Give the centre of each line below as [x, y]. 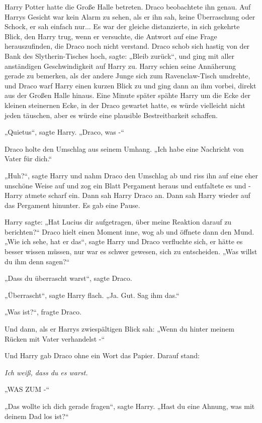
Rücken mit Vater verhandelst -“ [55, 338]
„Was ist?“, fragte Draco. [43, 312]
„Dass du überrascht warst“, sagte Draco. [68, 278]
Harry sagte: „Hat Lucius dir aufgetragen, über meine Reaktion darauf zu [118, 222]
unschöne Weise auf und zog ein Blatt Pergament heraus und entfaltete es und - [128, 185]
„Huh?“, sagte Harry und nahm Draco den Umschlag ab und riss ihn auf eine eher [131, 175]
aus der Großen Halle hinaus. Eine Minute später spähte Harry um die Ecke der [128, 95]
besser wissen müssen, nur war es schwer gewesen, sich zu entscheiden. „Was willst [131, 251]
